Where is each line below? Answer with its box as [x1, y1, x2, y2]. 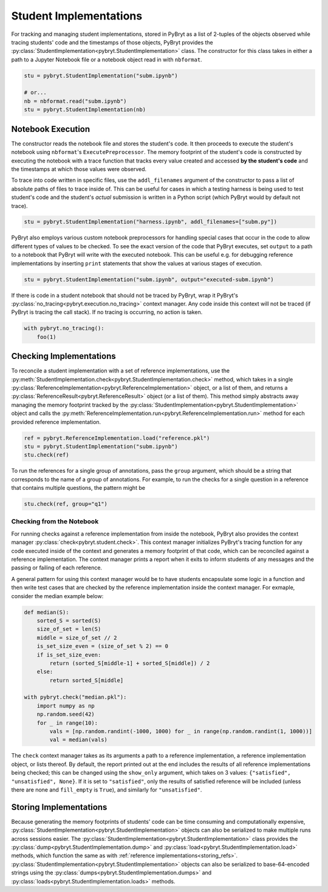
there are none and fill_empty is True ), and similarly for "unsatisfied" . [11, 786, 202, 793]
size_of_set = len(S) [36, 625, 101, 633]
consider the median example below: [11, 592, 104, 599]
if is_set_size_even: [36, 651, 101, 658]
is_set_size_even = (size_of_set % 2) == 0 [36, 643, 168, 650]
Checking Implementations [11, 351, 116, 361]
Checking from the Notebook [11, 517, 99, 526]
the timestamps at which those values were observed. [11, 165, 147, 173]
